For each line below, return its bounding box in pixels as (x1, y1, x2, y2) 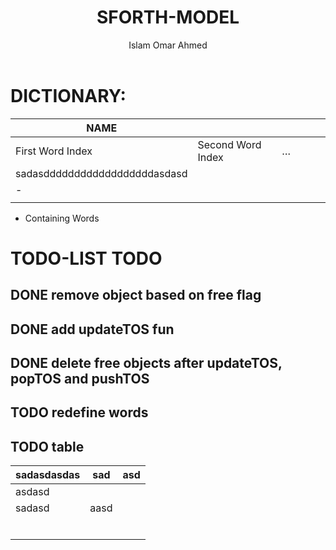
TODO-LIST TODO (10, 247, 163, 270)
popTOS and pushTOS (10, 371, 150, 388)
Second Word (197, 137, 262, 151)
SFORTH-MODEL (96, 6, 240, 29)
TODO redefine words (10, 404, 149, 421)
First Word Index (15, 144, 93, 158)
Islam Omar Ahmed (128, 39, 208, 51)
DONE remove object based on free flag (10, 287, 262, 304)
